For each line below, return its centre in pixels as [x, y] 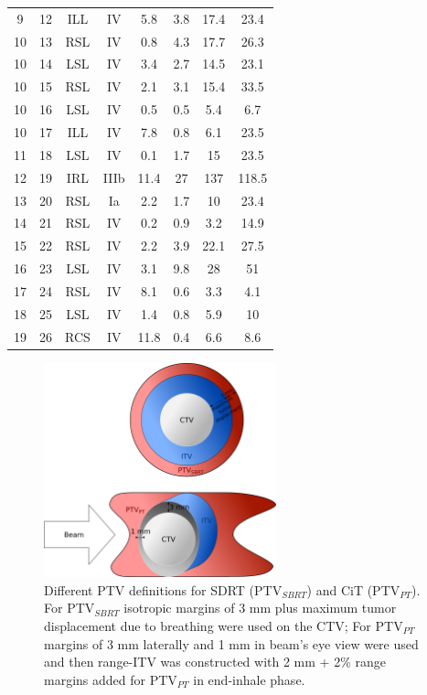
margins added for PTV [111, 679]
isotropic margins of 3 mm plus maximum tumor [260, 608]
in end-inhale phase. [249, 679]
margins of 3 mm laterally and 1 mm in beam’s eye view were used [231, 643]
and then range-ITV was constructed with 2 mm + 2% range [215, 662]
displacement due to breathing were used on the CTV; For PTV [224, 625]
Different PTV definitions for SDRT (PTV [163, 589]
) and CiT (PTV [353, 589]
